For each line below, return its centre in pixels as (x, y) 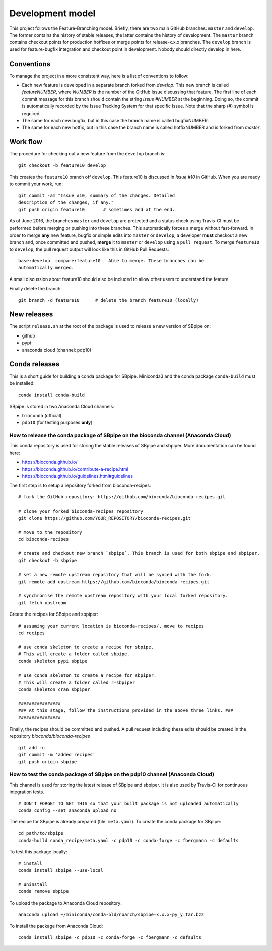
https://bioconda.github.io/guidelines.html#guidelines (78, 476)
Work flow (26, 142)
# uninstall (33, 885)
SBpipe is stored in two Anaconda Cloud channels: (62, 406)
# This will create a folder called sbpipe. (74, 654)
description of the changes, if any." (66, 203)
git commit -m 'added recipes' (57, 755)
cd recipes (32, 633)
